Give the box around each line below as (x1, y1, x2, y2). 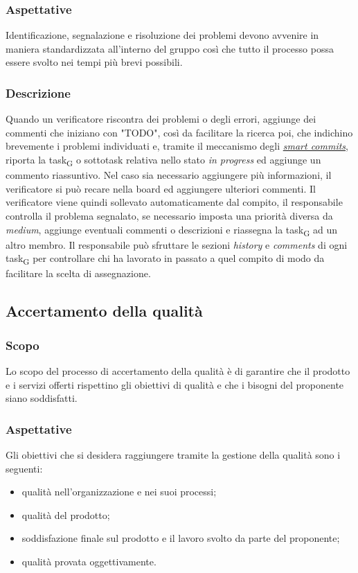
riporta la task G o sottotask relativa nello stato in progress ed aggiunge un (6, 152, 321, 168)
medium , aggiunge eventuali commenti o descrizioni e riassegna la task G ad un (6, 222, 338, 238)
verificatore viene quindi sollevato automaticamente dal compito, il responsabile (6, 195, 343, 209)
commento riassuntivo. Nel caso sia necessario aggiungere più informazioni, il (6, 168, 332, 182)
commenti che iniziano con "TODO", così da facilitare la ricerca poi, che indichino (6, 125, 353, 139)
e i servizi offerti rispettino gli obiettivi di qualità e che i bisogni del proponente (6, 377, 344, 391)
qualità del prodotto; (21, 507, 110, 522)
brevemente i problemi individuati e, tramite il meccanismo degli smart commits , (6, 139, 348, 153)
